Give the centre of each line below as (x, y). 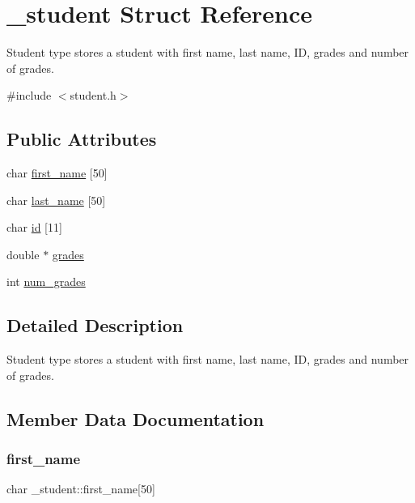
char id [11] (34, 227)
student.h (93, 95)
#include (29, 95)
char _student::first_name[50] (81, 489)
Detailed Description (95, 325)
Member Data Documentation (136, 418)
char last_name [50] (56, 200)
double (23, 254)
